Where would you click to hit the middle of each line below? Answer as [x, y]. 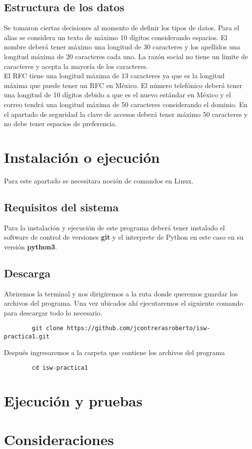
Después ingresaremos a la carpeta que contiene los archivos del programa [115, 352]
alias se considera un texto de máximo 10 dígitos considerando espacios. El [116, 37]
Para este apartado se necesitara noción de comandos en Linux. [99, 180]
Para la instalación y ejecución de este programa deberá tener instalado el [115, 227]
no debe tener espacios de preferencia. [61, 123]
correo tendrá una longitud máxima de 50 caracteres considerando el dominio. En [126, 104]
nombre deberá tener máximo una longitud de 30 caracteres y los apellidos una [122, 47]
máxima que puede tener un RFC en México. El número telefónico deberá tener [123, 85]
